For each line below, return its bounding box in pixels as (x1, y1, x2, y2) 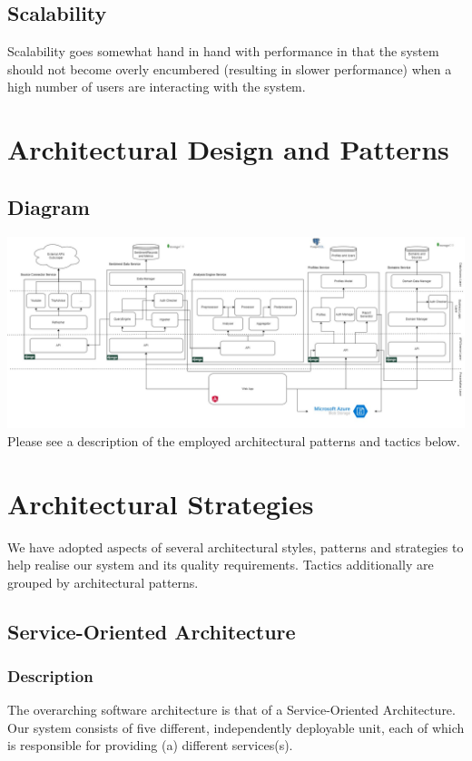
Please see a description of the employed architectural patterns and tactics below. (7, 431, 460, 450)
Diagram (7, 192, 90, 220)
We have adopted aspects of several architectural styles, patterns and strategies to (7, 537, 464, 556)
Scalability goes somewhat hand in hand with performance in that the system (7, 42, 439, 61)
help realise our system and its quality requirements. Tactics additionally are (7, 555, 434, 574)
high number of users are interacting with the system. (7, 77, 306, 96)
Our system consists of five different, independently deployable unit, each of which (7, 717, 465, 737)
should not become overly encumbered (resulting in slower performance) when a (7, 59, 452, 78)
